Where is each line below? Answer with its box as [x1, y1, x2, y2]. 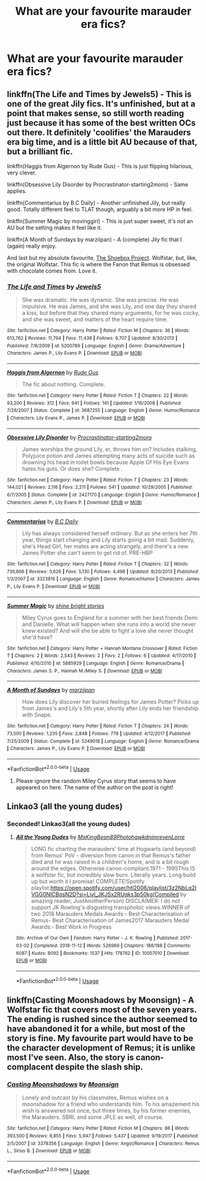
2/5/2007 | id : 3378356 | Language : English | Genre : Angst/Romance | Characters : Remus [7, 1140, 200, 1147]
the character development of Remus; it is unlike [7, 1043, 196, 1053]
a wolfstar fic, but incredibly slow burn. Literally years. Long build [31, 871, 196, 878]
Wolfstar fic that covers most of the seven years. [7, 1004, 197, 1015]
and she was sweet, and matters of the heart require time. [21, 316, 168, 323]
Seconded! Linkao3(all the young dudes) [7, 820, 130, 828]
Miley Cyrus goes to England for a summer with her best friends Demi [21, 614, 198, 621]
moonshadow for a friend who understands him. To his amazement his [21, 1100, 200, 1108]
